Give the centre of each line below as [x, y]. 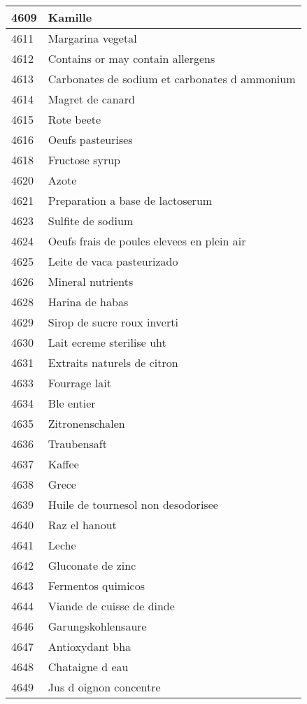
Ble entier [72, 403]
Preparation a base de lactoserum [130, 200]
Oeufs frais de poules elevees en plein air [147, 241]
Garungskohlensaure [97, 626]
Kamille [70, 17]
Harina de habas [88, 302]
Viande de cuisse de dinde [111, 606]
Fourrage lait [79, 383]
